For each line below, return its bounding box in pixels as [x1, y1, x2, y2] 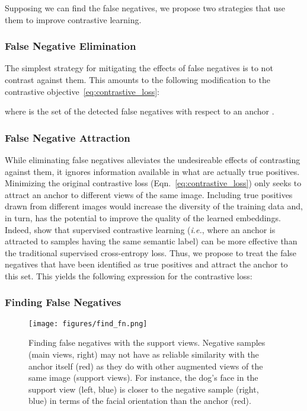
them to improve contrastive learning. [5, 13, 142, 26]
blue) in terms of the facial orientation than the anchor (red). [28, 394, 251, 407]
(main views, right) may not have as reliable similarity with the [28, 348, 259, 360]
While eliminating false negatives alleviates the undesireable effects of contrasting [5, 154, 300, 165]
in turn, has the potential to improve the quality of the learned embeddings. [5, 211, 281, 224]
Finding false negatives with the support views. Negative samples [28, 336, 266, 349]
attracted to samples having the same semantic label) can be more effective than [5, 235, 298, 247]
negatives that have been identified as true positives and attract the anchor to [5, 258, 288, 270]
